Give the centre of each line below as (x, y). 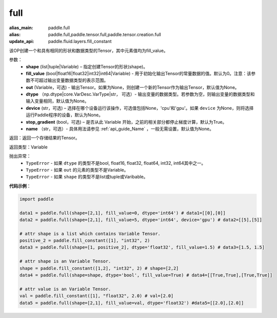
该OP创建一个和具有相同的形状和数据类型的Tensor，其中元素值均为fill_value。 (89, 50)
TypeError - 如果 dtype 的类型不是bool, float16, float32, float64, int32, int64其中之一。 (116, 163)
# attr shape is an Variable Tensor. (65, 261)
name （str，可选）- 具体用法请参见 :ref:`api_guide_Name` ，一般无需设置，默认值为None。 (120, 129)
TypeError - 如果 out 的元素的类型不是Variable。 (77, 170)
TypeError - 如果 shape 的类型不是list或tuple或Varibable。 (87, 177)
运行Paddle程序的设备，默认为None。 (65, 115)
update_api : (22, 42)
